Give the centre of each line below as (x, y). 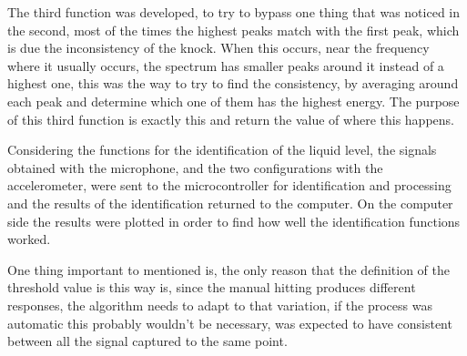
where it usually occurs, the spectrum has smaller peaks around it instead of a (226, 65)
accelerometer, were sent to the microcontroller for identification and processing (229, 185)
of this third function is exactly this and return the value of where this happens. (231, 119)
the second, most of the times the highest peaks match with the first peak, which (233, 30)
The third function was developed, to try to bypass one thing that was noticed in (234, 12)
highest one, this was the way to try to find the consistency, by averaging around (233, 83)
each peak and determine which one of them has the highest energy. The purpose (233, 101)
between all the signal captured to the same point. (147, 341)
